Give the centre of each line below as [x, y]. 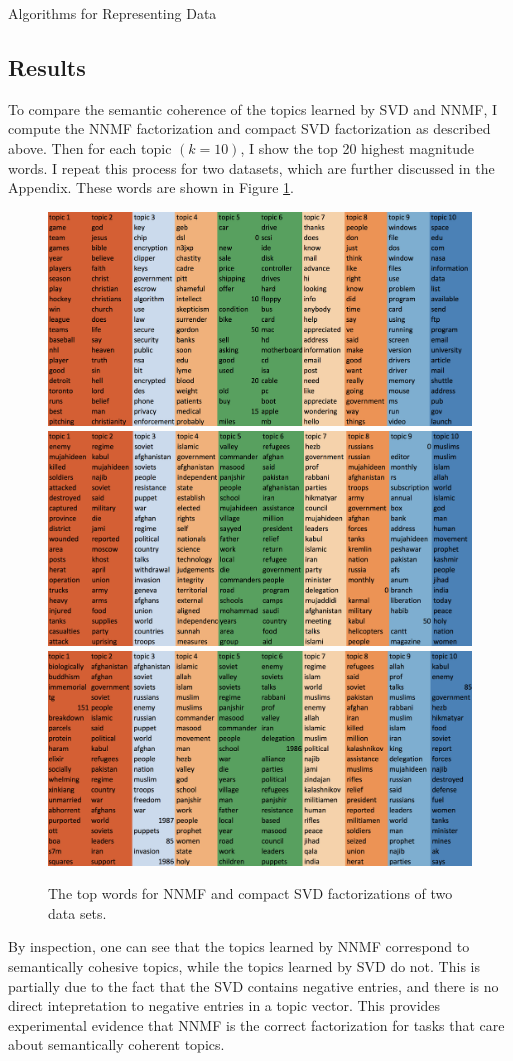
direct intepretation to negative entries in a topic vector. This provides [224, 1005]
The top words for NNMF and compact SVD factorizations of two [250, 893]
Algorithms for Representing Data [112, 13]
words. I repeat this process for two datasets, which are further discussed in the [251, 167]
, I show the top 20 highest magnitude [357, 147]
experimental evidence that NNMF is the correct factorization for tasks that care [256, 1024]
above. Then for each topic [90, 147]
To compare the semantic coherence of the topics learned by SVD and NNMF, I [253, 108]
